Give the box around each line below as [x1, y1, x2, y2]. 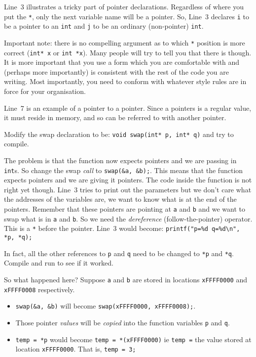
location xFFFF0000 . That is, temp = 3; [15, 344, 136, 354]
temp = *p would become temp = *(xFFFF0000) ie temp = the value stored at [15, 334, 252, 344]
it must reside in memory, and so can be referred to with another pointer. [4, 112, 226, 123]
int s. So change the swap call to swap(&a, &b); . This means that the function [4, 165, 243, 175]
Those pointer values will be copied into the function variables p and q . [15, 317, 230, 327]
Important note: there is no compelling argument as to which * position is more [4, 37, 245, 47]
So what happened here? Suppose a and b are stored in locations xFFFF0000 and [4, 274, 247, 284]
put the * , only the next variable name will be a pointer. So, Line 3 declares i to [4, 11, 249, 21]
